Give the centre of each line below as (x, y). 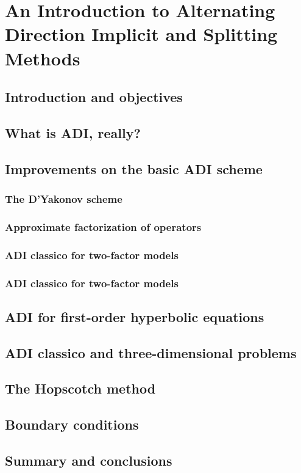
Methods (43, 58)
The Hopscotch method (80, 388)
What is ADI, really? (73, 132)
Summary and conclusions (89, 460)
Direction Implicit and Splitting (141, 34)
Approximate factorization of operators (103, 226)
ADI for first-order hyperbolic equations (135, 316)
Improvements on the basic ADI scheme (134, 168)
